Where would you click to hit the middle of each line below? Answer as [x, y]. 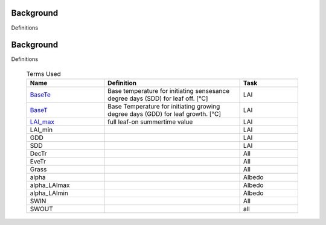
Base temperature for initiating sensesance [169, 91]
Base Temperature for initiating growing [164, 107]
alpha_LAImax [50, 185]
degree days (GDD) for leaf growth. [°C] [165, 114]
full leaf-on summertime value [150, 122]
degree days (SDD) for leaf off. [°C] [158, 98]
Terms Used [44, 74]
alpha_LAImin [49, 193]
